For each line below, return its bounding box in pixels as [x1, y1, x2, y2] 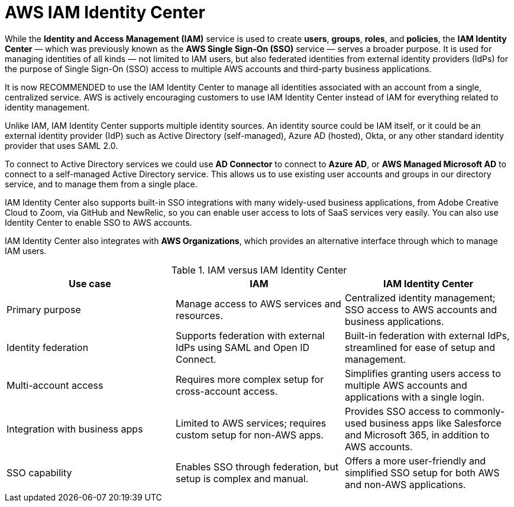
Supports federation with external [175, 329, 325, 342]
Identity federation [7, 341, 89, 353]
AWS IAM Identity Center [5, 2, 205, 22]
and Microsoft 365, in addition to [344, 428, 490, 441]
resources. [175, 309, 223, 321]
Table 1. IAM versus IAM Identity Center [171, 264, 347, 276]
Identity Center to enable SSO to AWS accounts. [5, 217, 192, 227]
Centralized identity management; [344, 291, 496, 304]
